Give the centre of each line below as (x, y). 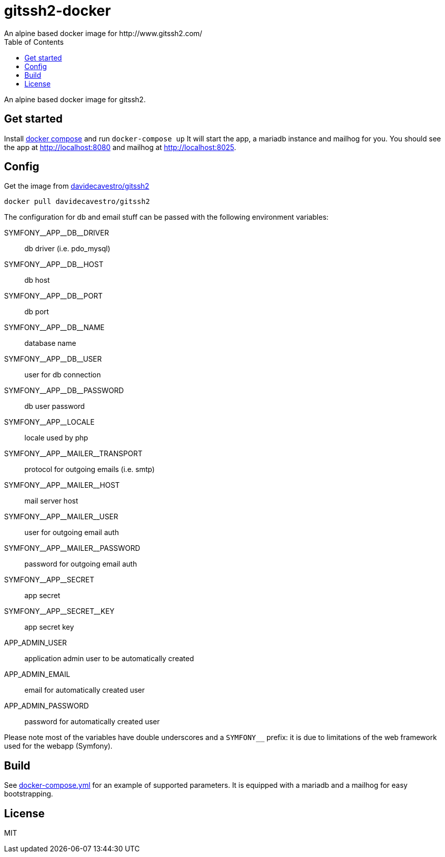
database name (50, 343)
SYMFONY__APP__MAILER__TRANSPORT (73, 454)
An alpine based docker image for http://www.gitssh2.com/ (103, 33)
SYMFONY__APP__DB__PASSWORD (64, 391)
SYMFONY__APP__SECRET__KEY (60, 611)
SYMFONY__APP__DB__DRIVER (57, 233)
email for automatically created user (85, 690)
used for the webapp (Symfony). (58, 746)
